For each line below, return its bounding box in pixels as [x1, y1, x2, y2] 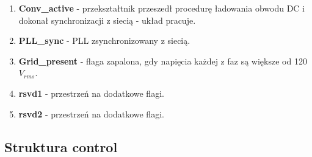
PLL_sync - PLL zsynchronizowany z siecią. [18, 34, 190, 47]
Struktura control [4, 137, 118, 156]
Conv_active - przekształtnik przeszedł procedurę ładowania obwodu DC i [18, 2, 305, 14]
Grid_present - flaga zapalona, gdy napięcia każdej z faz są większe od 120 [18, 54, 307, 67]
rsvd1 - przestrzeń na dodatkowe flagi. [18, 86, 164, 99]
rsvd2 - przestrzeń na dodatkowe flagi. [18, 107, 164, 120]
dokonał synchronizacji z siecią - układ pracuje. [18, 13, 196, 26]
